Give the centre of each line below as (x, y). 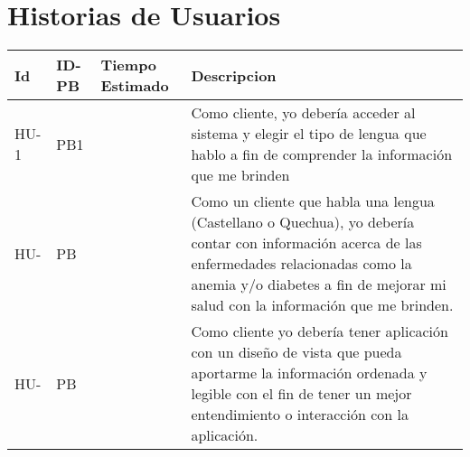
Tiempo (129, 65)
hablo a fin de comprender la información (322, 154)
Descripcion (234, 75)
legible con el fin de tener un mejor (301, 394)
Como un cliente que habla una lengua (313, 201)
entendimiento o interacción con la (300, 415)
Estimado (135, 86)
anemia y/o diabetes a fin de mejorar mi (319, 284)
